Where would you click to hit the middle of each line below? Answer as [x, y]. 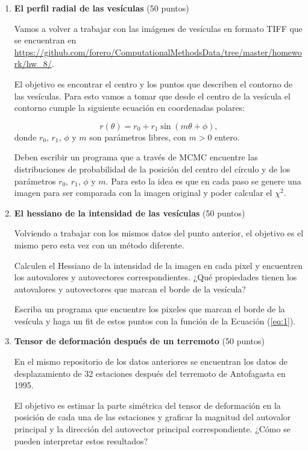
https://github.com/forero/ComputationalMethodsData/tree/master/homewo [158, 52]
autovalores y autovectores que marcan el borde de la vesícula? [130, 289]
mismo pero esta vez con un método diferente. [99, 244]
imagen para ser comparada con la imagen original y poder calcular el [143, 193]
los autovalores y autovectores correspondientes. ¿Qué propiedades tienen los [156, 277]
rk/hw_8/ [33, 64]
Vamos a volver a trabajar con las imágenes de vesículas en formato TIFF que [158, 28]
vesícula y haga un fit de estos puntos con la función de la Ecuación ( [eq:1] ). [155, 320]
